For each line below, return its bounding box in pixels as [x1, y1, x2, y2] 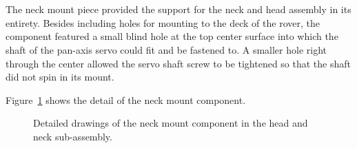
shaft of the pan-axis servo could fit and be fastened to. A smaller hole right [6, 42, 327, 56]
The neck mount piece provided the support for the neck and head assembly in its [6, 2, 351, 17]
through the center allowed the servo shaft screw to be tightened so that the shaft [6, 56, 351, 70]
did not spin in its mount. [6, 70, 114, 84]
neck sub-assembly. [33, 129, 112, 143]
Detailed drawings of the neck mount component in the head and [33, 116, 308, 130]
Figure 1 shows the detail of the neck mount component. [6, 92, 246, 107]
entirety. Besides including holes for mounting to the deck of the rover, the [6, 15, 320, 30]
